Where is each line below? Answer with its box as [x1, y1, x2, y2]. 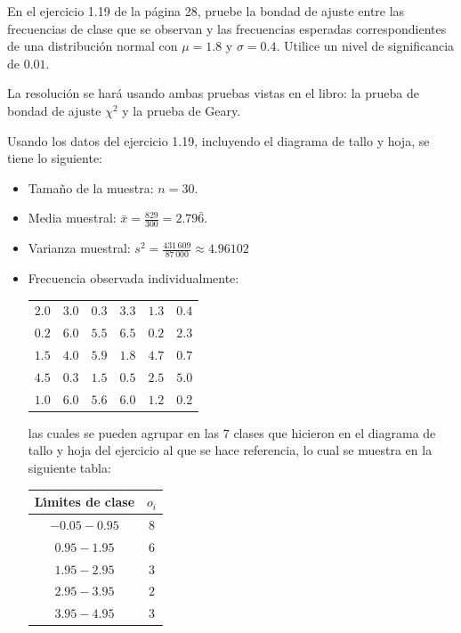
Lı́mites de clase [34, 492, 135, 511]
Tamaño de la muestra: [28, 178, 154, 197]
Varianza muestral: [28, 239, 131, 257]
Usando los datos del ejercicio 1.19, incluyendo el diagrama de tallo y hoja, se [7, 131, 430, 150]
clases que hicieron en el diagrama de [233, 423, 436, 442]
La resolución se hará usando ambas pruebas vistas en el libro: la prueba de [7, 84, 419, 102]
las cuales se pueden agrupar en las [28, 423, 220, 442]
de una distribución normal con [7, 37, 178, 55]
